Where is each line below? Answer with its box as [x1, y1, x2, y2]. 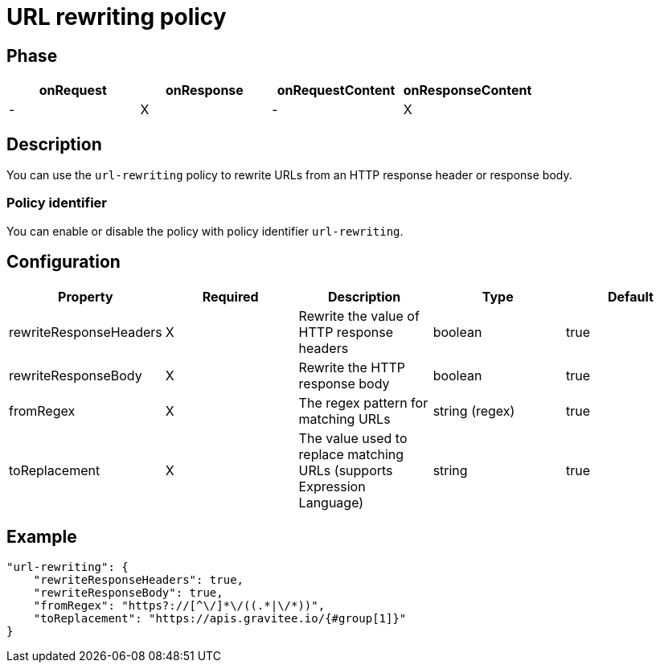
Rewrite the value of [298, 307, 420, 324]
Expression [298, 478, 366, 495]
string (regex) [432, 402, 515, 419]
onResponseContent [403, 82, 532, 99]
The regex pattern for [298, 394, 428, 411]
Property [58, 288, 113, 305]
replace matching [298, 445, 404, 462]
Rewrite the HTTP [298, 359, 406, 376]
